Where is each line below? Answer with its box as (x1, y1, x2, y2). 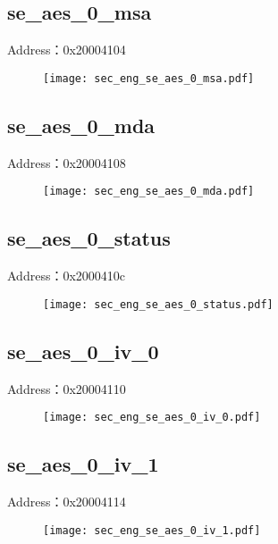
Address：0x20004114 (7, 492, 126, 511)
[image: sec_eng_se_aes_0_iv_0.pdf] (43, 411, 261, 424)
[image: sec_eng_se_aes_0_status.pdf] (43, 297, 274, 311)
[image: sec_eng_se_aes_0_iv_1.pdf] (43, 523, 261, 537)
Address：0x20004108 (7, 153, 126, 172)
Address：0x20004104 (7, 40, 126, 59)
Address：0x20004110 (7, 379, 126, 398)
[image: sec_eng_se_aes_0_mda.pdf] (43, 185, 255, 198)
